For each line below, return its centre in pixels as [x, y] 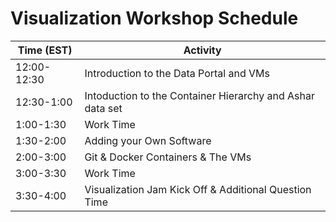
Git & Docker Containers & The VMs [168, 157]
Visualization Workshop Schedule [154, 18]
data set [103, 108]
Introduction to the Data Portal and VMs [177, 73]
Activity [202, 50]
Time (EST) [45, 50]
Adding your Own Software [148, 140]
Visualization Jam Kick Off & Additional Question [198, 189]
